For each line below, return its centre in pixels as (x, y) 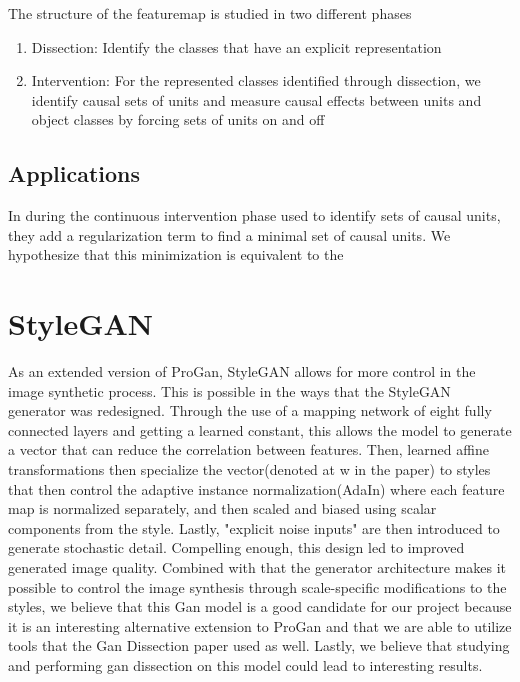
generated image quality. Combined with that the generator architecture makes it (257, 567)
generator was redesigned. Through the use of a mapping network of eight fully (250, 410)
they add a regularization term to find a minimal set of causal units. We (229, 234)
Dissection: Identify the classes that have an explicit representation (236, 46)
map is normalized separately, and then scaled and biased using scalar (222, 508)
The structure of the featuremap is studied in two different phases (210, 13)
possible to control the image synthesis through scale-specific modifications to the (257, 586)
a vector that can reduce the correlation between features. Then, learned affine (248, 449)
